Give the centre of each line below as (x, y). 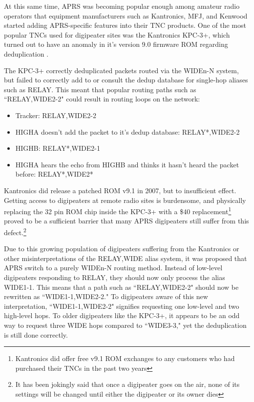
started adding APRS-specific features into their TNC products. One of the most (125, 25)
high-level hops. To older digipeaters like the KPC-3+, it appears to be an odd (122, 315)
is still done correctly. (36, 334)
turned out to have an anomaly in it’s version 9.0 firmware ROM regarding (116, 44)
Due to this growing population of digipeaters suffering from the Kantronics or (122, 249)
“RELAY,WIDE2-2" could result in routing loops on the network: (102, 99)
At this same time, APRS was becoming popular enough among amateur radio (122, 6)
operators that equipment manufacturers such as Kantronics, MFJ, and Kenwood (126, 15)
